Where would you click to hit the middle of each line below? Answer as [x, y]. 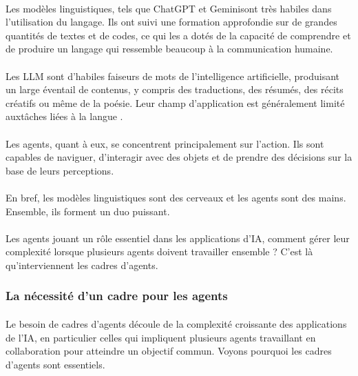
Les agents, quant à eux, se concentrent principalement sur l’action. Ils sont [165, 143]
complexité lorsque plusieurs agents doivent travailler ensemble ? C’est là [159, 251]
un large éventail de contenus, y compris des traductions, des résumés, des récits [175, 89]
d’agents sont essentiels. [55, 364]
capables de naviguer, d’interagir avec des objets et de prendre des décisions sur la [179, 157]
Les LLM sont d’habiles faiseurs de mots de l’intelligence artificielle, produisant [173, 76]
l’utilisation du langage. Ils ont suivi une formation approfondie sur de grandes [171, 22]
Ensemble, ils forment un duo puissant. [88, 211]
